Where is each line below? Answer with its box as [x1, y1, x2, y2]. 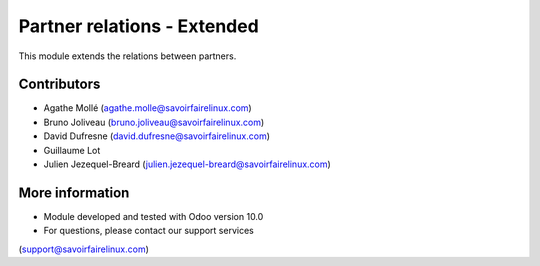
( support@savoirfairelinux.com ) [18, 243, 150, 255]
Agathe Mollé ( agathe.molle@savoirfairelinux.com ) [43, 102, 252, 114]
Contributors [18, 76, 101, 93]
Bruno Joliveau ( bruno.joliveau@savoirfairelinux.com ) [43, 116, 265, 128]
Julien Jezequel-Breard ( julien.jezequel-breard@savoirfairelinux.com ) [43, 158, 332, 170]
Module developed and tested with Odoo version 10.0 [43, 210, 264, 222]
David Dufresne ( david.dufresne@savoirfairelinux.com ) [43, 130, 270, 142]
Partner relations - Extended [18, 15, 259, 37]
